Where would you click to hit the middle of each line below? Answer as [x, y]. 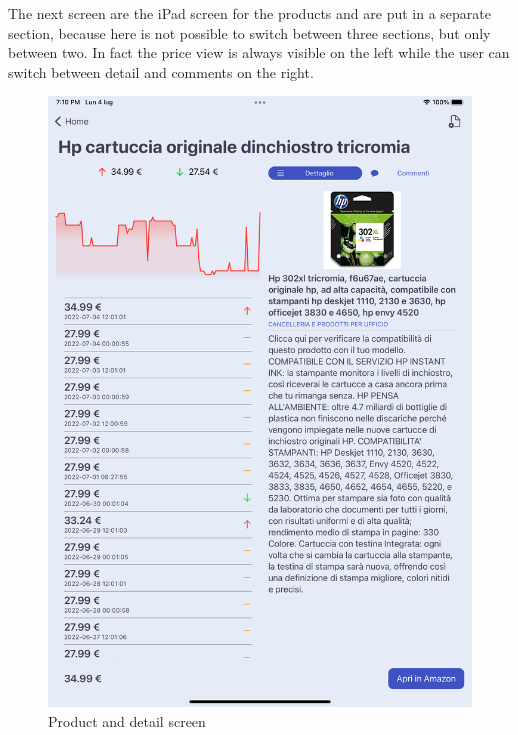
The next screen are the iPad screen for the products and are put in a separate [249, 13]
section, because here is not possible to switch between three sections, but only [249, 32]
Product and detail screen [127, 720]
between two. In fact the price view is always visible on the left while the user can [259, 52]
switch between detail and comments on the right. [161, 71]
